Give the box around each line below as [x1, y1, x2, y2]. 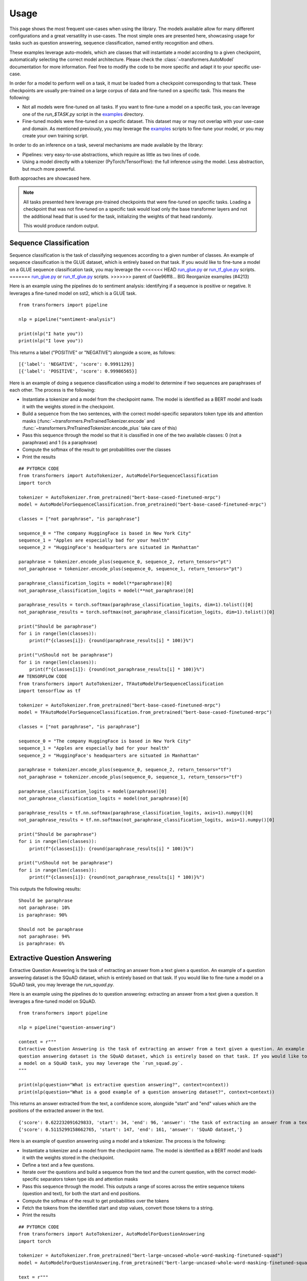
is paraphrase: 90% [18, 912, 68, 918]
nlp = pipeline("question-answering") [18, 1025, 116, 1030]
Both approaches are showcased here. [9, 175, 92, 181]
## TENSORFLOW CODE [18, 674, 68, 679]
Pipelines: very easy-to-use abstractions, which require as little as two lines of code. [22, 151, 201, 157]
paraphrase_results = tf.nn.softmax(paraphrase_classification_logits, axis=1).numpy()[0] [18, 810, 253, 816]
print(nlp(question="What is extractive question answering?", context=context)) [18, 1082, 229, 1088]
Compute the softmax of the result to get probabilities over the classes [22, 446, 171, 453]
